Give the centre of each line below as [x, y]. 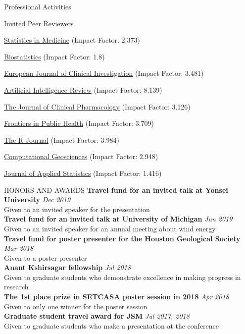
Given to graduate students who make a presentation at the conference [112, 325]
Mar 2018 [19, 248]
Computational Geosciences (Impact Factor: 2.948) [81, 156]
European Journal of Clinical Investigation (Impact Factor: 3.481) [104, 73]
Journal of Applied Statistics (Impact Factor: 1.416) [83, 173]
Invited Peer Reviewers [39, 23]
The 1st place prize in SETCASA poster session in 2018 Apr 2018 [117, 297]
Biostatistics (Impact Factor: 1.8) [54, 56]
